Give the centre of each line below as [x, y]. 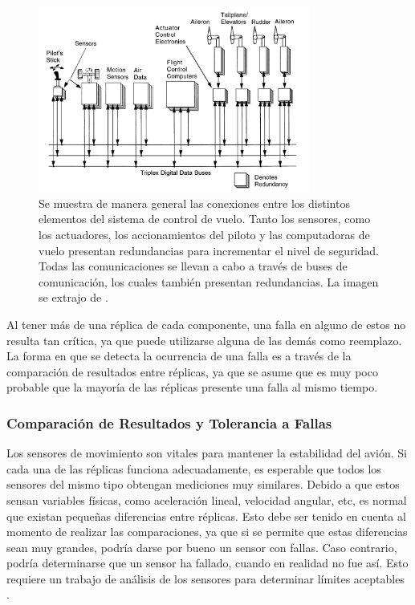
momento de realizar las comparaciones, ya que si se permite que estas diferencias [207, 532]
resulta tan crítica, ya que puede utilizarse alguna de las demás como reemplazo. [204, 340]
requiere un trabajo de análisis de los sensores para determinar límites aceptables [205, 578]
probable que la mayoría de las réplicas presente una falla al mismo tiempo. [192, 387]
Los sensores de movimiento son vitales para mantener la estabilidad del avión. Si [207, 453]
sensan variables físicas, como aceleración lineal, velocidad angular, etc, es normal [207, 499]
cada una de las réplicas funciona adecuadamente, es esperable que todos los [194, 468]
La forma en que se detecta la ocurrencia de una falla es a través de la [179, 356]
